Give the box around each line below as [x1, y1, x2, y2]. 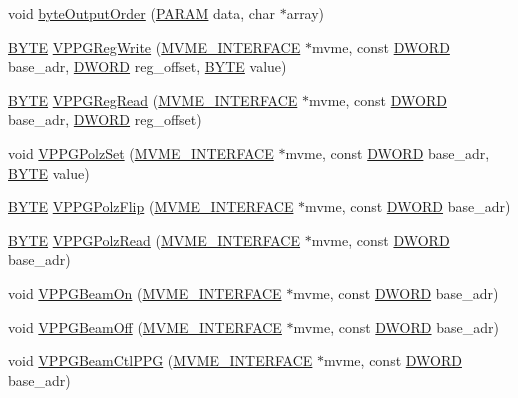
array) [286, 3, 325, 23]
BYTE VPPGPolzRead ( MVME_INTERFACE [8, 229, 301, 250]
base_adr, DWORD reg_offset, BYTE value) [8, 56, 287, 77]
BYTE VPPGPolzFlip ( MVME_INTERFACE [8, 196, 294, 217]
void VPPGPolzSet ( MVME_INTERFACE [8, 142, 274, 163]
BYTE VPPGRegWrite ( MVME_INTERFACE [8, 36, 301, 57]
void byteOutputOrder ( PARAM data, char [8, 3, 275, 23]
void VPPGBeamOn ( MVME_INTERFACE [8, 282, 282, 303]
